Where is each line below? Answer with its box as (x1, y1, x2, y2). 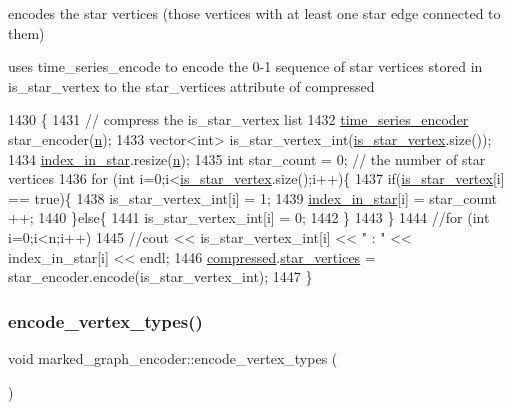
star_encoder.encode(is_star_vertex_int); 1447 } (8, 266, 313, 287)
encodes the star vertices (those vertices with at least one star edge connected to (8, 3, 501, 23)
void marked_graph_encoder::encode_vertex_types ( (8, 347, 338, 368)
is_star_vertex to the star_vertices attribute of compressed (8, 75, 375, 96)
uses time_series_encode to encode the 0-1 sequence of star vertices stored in (8, 56, 483, 77)
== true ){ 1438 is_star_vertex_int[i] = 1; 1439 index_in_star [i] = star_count (8, 187, 498, 208)
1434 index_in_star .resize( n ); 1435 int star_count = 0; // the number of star (8, 148, 486, 169)
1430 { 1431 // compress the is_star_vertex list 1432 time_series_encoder (8, 109, 469, 130)
